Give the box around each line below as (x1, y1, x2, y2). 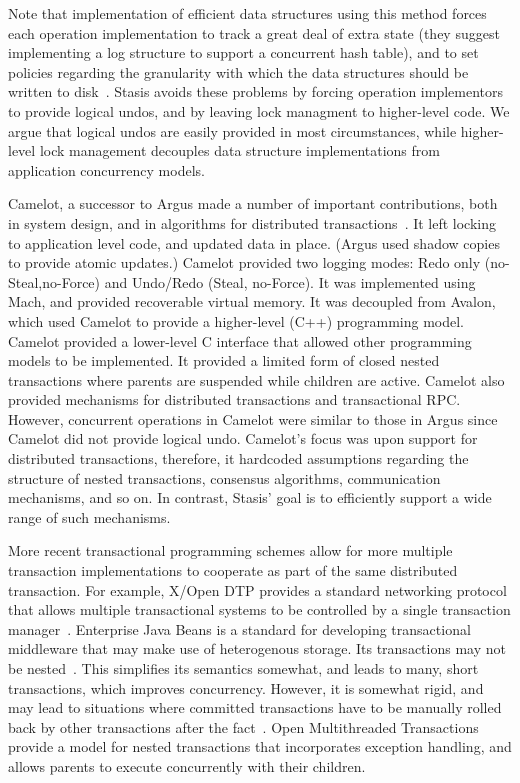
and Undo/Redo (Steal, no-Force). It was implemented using (104, 271, 476, 292)
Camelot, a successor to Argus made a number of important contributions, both (8, 193, 498, 214)
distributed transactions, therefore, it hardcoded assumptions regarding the (8, 448, 469, 469)
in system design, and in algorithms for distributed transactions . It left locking (8, 212, 497, 233)
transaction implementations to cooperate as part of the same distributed (8, 560, 458, 581)
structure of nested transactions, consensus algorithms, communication (8, 467, 441, 488)
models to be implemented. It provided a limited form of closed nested (8, 350, 440, 371)
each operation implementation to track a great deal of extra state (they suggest (8, 22, 500, 43)
